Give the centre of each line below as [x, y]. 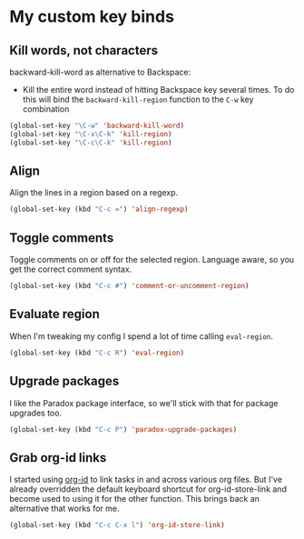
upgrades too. [35, 413]
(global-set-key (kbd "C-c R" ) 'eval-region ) [97, 353]
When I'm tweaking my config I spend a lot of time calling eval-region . [142, 336]
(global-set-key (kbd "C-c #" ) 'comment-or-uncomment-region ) [129, 286]
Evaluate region [54, 314]
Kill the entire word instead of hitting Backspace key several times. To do [158, 90]
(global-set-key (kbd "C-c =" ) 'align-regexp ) [99, 210]
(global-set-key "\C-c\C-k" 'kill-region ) [91, 143]
